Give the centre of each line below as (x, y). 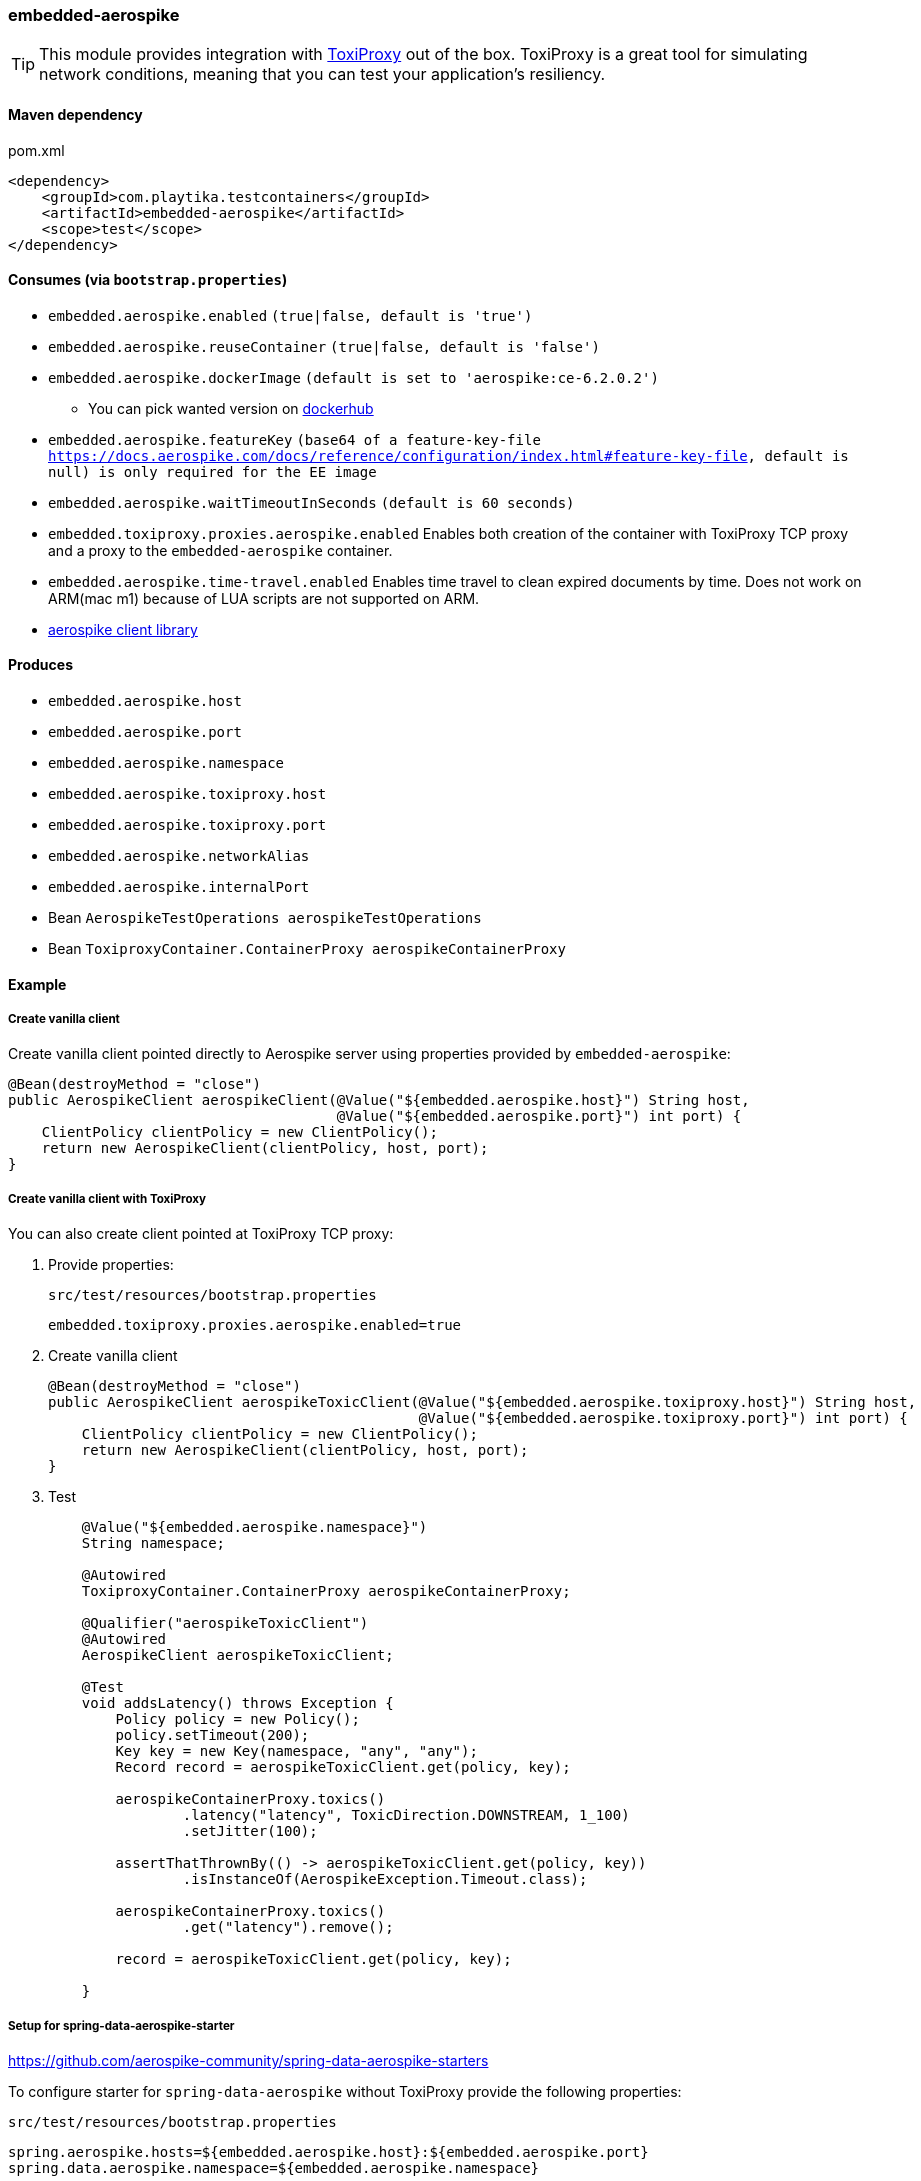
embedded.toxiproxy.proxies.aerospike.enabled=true (255, 1325)
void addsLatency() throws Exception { (237, 1703)
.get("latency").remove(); (288, 1927)
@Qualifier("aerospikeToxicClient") (225, 1623)
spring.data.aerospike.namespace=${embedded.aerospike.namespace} (274, 2167)
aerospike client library (123, 629)
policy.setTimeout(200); (212, 1735)
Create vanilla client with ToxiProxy (107, 1198)
